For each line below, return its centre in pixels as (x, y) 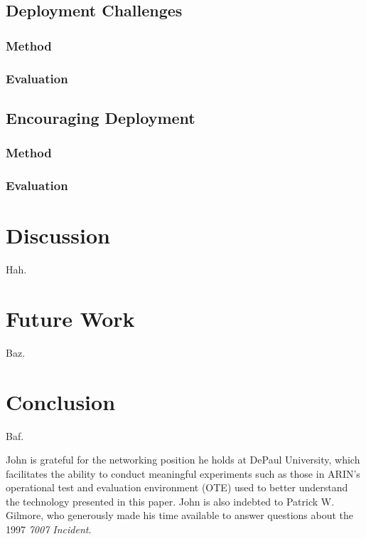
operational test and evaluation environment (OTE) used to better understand (177, 487)
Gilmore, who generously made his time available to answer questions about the (180, 515)
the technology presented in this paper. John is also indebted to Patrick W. (170, 501)
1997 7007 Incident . (49, 529)
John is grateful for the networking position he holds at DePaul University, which (183, 460)
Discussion (58, 235)
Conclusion (61, 401)
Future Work (70, 318)
